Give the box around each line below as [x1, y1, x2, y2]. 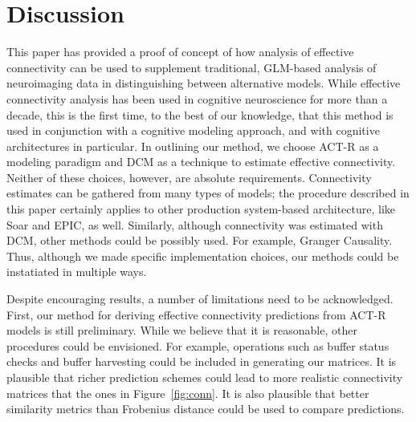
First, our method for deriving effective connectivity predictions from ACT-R [6, 306, 386, 323]
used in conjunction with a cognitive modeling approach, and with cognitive [6, 122, 380, 139]
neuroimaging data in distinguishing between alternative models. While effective [6, 75, 401, 91]
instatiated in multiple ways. [6, 263, 147, 280]
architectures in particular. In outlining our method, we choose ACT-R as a [6, 137, 379, 154]
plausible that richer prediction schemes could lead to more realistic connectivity [6, 369, 403, 385]
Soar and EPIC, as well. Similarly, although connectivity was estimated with [6, 216, 383, 233]
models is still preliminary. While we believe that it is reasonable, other [6, 322, 357, 339]
